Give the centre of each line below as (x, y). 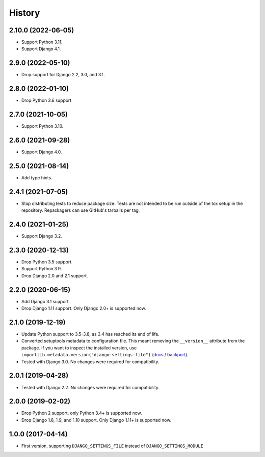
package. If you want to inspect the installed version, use (79, 348)
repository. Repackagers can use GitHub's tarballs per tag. (80, 210)
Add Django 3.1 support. (46, 301)
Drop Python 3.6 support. (47, 100)
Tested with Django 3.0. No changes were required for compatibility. (90, 362)
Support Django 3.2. (42, 236)
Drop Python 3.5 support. (47, 262)
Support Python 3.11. (42, 42)
